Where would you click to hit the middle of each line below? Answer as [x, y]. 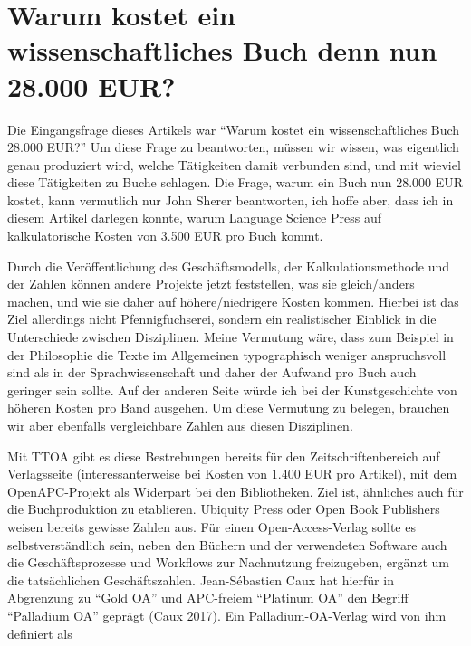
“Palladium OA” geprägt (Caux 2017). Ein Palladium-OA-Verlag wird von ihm [227, 615]
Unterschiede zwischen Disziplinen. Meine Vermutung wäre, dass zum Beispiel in [231, 337]
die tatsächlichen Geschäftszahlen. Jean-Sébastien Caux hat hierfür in [201, 579]
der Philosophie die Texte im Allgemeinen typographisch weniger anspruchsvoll [227, 354]
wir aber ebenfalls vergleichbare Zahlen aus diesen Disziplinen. [180, 425]
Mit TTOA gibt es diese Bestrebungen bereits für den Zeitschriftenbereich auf [224, 456]
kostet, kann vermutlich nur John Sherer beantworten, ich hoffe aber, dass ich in [231, 199]
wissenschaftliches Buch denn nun [222, 50]
